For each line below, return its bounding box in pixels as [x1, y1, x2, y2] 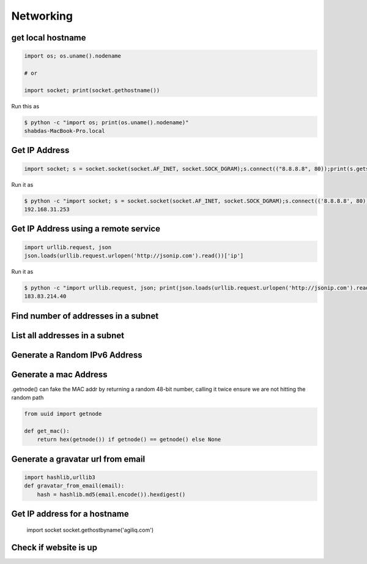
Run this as [11, 102, 40, 110]
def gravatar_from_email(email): [24, 483, 125, 489]
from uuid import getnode [24, 410, 102, 418]
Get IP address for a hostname [11, 509, 129, 519]
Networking [11, 9, 73, 23]
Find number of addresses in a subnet [11, 310, 159, 321]
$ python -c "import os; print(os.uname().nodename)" [24, 119, 189, 126]
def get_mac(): [24, 427, 70, 435]
